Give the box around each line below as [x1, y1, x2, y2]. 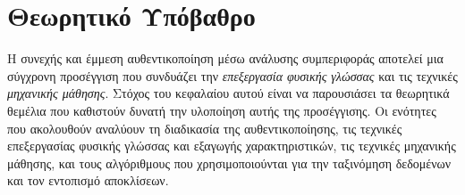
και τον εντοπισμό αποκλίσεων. [7, 171, 169, 190]
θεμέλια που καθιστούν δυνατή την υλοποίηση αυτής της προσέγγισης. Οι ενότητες [7, 101, 436, 119]
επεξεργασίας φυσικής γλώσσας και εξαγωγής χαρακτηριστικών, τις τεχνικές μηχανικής [7, 136, 456, 155]
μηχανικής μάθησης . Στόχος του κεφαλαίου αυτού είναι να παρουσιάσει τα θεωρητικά [7, 84, 450, 102]
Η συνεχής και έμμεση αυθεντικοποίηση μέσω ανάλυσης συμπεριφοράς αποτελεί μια [7, 49, 444, 68]
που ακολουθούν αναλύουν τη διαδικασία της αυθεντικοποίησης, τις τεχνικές [7, 118, 402, 137]
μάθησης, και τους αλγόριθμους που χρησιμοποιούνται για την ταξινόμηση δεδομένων [7, 153, 452, 172]
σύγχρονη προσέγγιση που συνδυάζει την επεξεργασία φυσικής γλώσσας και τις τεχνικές [7, 66, 458, 85]
